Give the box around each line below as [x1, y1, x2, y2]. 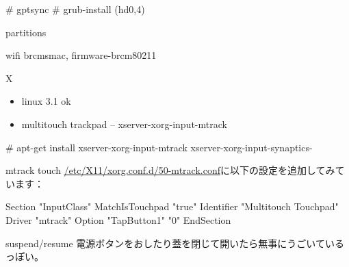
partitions [5, 25, 47, 39]
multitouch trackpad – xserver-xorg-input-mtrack [21, 116, 227, 131]
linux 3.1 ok [21, 94, 71, 108]
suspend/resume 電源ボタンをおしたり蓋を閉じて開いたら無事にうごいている [5, 236, 344, 250]
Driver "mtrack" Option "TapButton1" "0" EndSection [5, 212, 231, 227]
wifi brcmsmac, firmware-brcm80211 [5, 48, 157, 62]
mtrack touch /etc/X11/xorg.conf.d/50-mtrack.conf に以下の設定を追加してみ [5, 163, 335, 177]
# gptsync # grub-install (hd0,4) [5, 2, 145, 16]
